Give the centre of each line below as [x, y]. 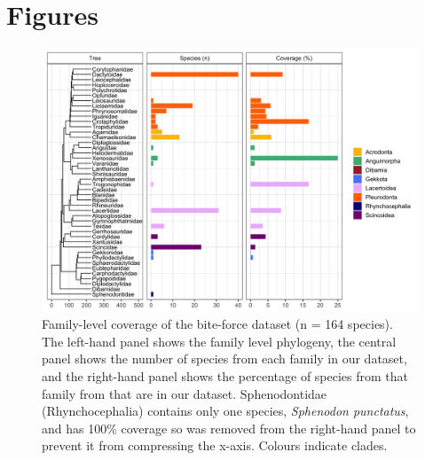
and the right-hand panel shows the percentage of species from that [225, 375]
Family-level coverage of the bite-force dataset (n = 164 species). [217, 324]
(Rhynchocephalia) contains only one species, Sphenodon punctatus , [225, 411]
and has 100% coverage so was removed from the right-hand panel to [229, 428]
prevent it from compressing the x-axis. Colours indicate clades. [215, 445]
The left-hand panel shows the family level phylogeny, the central [219, 341]
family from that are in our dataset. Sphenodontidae [185, 393]
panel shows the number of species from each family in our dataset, [224, 359]
